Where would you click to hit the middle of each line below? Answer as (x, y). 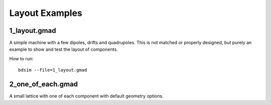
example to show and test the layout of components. (63, 49)
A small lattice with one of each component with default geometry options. (86, 96)
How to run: (21, 58)
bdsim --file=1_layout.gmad (53, 70)
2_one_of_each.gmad (43, 84)
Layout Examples (46, 13)
